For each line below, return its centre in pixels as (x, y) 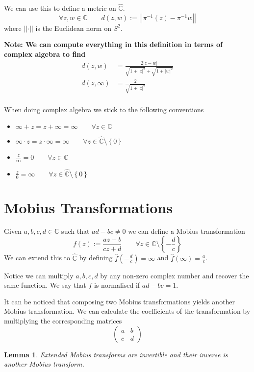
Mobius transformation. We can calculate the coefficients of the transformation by (127, 311)
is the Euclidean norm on (73, 28)
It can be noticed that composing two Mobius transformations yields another (120, 301)
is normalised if (117, 285)
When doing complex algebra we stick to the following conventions (104, 109)
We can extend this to (37, 258)
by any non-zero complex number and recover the (175, 275)
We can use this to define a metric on (60, 8)
